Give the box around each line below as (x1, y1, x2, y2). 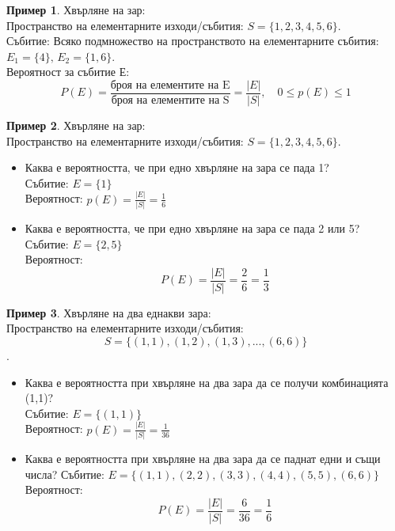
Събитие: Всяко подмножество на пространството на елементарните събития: (6, 32, 379, 49)
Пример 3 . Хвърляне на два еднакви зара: (6, 304, 211, 320)
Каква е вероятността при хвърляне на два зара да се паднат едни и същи (25, 450, 381, 467)
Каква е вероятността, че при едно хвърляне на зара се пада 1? (25, 159, 329, 176)
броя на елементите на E (110, 79, 230, 91)
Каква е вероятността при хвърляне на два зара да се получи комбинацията (25, 374, 389, 390)
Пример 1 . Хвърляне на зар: (6, 2, 146, 17)
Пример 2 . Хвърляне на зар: (6, 117, 146, 134)
